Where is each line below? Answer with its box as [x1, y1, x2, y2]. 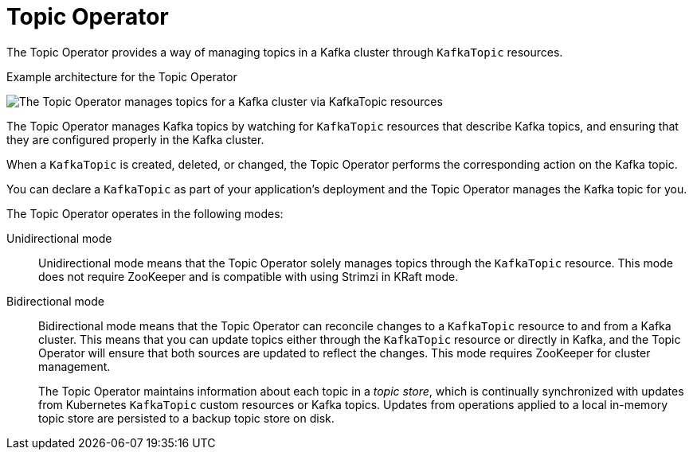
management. [38, 359, 111, 373]
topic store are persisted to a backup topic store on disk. [38, 411, 335, 425]
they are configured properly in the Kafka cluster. [6, 132, 264, 146]
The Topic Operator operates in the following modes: [6, 206, 284, 220]
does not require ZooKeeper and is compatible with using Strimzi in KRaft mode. [38, 269, 459, 283]
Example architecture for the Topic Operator [6, 69, 237, 84]
